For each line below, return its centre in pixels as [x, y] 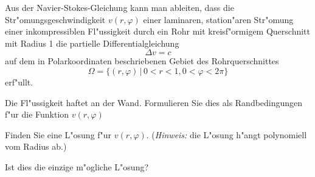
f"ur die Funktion [37, 114]
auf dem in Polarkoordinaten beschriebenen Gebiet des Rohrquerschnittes [142, 61]
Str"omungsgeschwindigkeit [55, 19]
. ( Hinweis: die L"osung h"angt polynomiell [227, 134]
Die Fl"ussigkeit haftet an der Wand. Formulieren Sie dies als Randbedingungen [154, 102]
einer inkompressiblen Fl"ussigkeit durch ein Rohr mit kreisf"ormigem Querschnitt [157, 31]
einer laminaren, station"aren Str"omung [218, 19]
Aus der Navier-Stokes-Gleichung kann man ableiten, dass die [119, 7]
